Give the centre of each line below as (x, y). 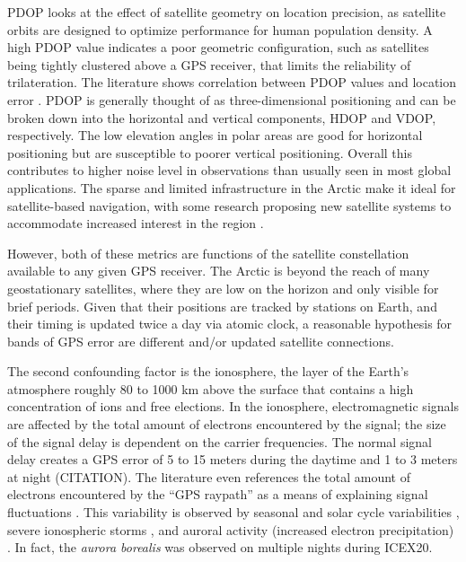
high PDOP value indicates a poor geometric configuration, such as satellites (218, 47)
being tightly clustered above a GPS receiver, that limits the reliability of (209, 64)
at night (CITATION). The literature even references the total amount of (209, 476)
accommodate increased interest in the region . (136, 223)
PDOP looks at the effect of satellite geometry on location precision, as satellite (227, 12)
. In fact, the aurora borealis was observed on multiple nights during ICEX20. (220, 547)
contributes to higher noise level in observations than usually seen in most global (229, 170)
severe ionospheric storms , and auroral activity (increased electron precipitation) (231, 529)
